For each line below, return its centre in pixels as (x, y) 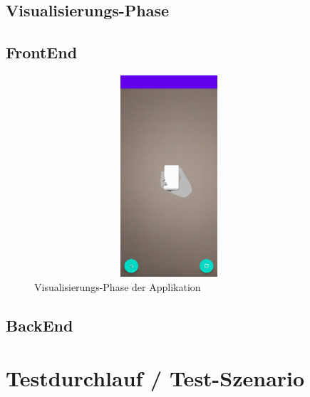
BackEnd (40, 325)
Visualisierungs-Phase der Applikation (118, 287)
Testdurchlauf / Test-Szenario (155, 377)
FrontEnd (42, 52)
